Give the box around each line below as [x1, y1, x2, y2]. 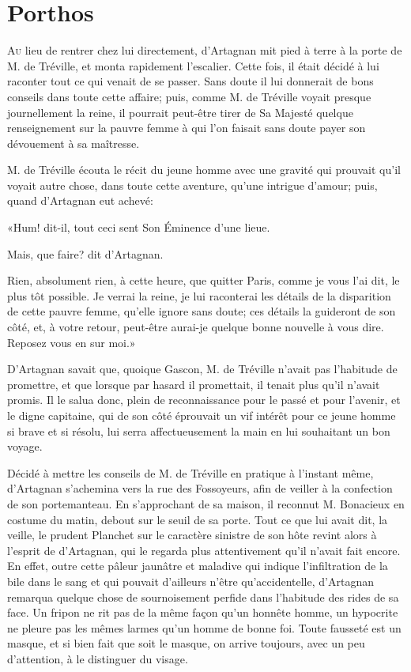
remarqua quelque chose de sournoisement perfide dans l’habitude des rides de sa [7, 588, 399, 605]
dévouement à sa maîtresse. [7, 134, 140, 151]
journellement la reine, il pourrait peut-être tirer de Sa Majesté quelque [7, 104, 353, 120]
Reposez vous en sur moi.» [7, 334, 136, 350]
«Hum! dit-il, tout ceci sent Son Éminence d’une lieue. [7, 219, 270, 236]
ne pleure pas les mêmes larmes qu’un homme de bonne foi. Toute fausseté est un [7, 619, 402, 636]
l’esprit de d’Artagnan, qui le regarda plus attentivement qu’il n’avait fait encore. [7, 542, 401, 558]
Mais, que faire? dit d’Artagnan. [7, 245, 164, 262]
